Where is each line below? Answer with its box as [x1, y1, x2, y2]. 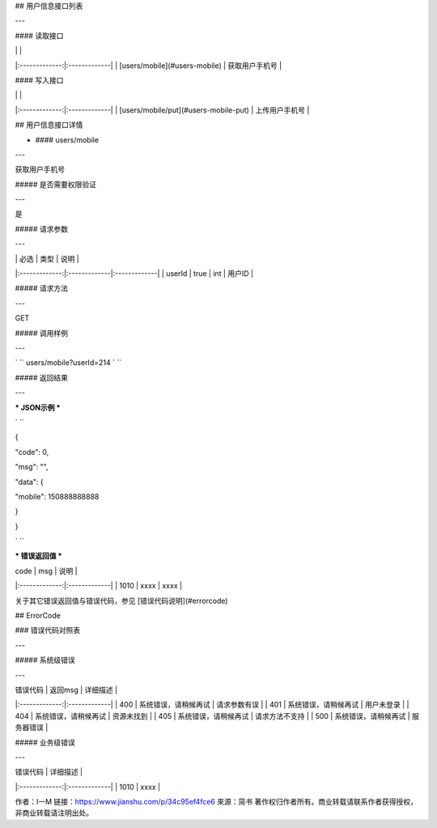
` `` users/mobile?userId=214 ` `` [15, 358, 121, 367]
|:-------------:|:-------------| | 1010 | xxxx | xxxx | [15, 581, 182, 591]
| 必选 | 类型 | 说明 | [15, 253, 80, 263]
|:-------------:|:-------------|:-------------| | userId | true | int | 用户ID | [15, 269, 254, 278]
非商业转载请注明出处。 [15, 808, 93, 817]
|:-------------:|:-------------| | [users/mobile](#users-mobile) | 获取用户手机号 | [15, 61, 282, 70]
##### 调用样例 [15, 328, 69, 338]
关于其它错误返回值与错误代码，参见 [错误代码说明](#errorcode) [15, 596, 228, 605]
